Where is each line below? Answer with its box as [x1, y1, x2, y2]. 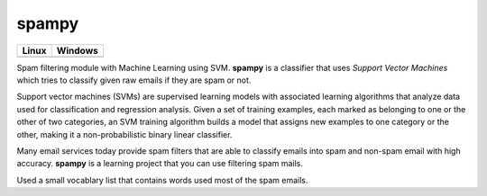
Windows [56, 44, 98, 57]
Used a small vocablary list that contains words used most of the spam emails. [16, 174, 308, 185]
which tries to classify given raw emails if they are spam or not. [16, 75, 252, 85]
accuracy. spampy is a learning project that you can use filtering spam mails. [16, 158, 304, 169]
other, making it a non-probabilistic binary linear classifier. [16, 129, 233, 139]
